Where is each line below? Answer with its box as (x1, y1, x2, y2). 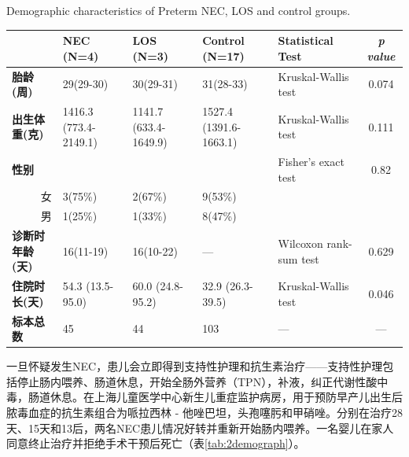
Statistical (278, 32, 333, 49)
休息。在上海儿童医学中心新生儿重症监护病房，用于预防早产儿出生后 (50, 389, 403, 405)
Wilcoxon (278, 234, 323, 251)
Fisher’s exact (278, 153, 345, 169)
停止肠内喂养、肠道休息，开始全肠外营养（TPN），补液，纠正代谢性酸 (17, 373, 378, 389)
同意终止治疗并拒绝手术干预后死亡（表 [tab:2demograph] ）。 (6, 435, 305, 451)
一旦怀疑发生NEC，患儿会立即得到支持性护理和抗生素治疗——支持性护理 (6, 358, 383, 374)
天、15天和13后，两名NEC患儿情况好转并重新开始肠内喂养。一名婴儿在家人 (6, 419, 394, 436)
